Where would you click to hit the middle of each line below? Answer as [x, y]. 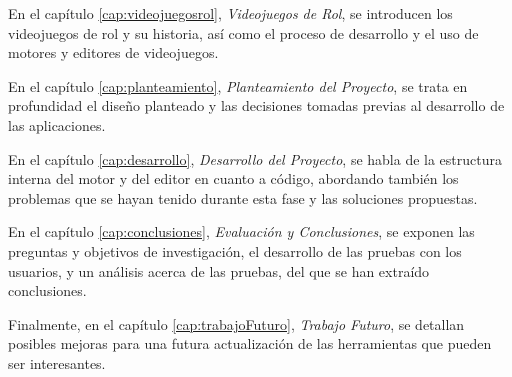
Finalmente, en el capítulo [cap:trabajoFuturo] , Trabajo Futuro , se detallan [236, 323]
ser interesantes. [57, 362]
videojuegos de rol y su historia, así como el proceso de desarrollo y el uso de [243, 32]
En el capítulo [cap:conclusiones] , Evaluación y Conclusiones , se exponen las [241, 231]
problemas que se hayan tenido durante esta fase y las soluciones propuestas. [243, 197]
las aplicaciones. [57, 124]
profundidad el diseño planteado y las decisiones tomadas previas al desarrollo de [256, 105]
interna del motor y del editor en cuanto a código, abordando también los [233, 178]
